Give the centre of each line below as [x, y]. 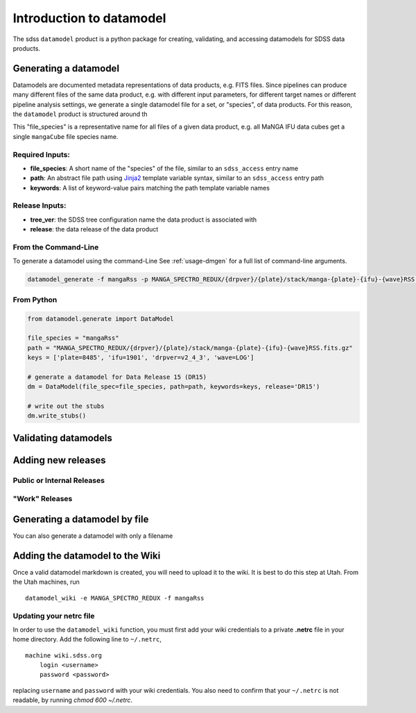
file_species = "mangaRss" [73, 338]
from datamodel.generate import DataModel [101, 319]
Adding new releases [59, 460]
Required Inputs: [42, 154]
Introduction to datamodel [89, 18]
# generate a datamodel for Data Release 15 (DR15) [117, 377]
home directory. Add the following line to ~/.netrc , [87, 639]
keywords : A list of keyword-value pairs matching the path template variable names [150, 188]
